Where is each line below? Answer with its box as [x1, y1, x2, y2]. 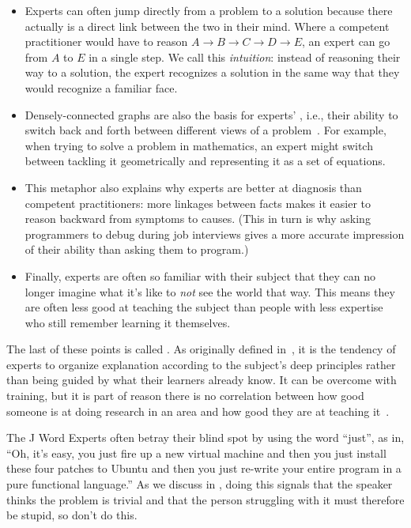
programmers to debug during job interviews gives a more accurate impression [25, 225, 405, 242]
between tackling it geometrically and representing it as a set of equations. [25, 153, 386, 169]
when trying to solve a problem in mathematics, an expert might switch [25, 137, 373, 153]
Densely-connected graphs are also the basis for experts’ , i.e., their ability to [25, 106, 398, 123]
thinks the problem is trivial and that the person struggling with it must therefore [6, 491, 405, 507]
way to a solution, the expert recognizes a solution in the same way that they [25, 64, 400, 81]
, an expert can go [302, 33, 390, 50]
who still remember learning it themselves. [25, 314, 231, 330]
